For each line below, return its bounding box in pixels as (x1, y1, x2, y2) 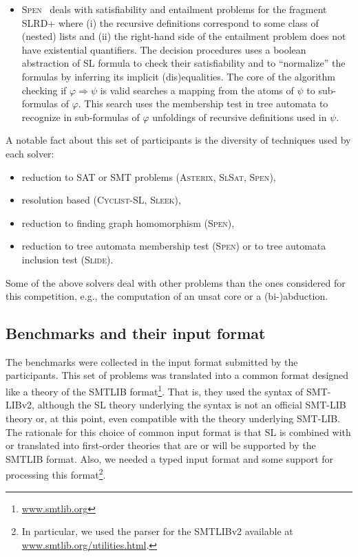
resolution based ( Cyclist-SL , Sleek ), (21, 193, 181, 207)
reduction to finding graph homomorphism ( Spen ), (21, 215, 235, 230)
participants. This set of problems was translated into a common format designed (6, 368, 349, 382)
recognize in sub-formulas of (21, 109, 140, 124)
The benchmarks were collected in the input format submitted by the (6, 354, 298, 369)
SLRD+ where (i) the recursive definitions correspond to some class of (21, 15, 319, 30)
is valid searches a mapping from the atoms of (100, 83, 294, 97)
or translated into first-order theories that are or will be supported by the (6, 438, 316, 452)
